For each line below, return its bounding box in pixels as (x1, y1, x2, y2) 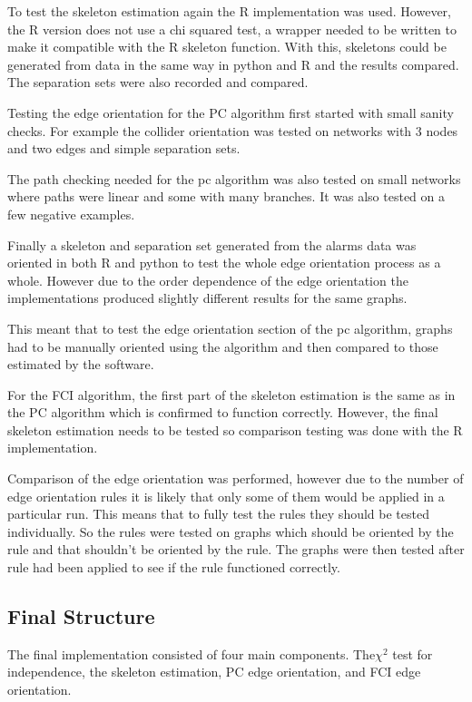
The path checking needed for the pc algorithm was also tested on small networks (7, 169, 461, 188)
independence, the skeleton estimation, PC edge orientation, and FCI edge (7, 662, 421, 681)
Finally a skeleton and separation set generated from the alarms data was (7, 235, 417, 254)
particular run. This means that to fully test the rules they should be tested (7, 504, 429, 523)
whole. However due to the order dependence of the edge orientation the (7, 270, 408, 289)
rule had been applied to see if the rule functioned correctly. (7, 558, 340, 577)
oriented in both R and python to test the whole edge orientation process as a (7, 253, 441, 272)
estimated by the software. (7, 355, 154, 374)
